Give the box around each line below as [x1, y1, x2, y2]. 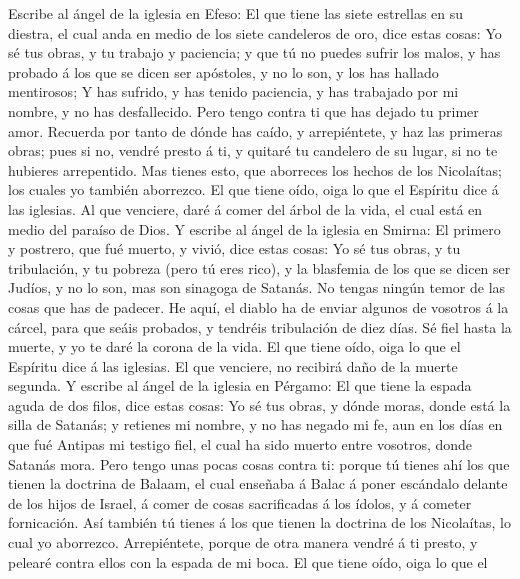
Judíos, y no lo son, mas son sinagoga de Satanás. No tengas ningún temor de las [8, 277, 506, 298]
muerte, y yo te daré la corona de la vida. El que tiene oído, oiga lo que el [8, 336, 461, 357]
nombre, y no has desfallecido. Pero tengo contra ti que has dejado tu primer [8, 100, 479, 121]
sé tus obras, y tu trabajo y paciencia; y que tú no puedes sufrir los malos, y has [8, 42, 501, 63]
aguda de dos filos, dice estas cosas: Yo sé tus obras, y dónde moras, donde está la [8, 394, 511, 415]
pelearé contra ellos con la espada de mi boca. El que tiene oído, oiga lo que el [8, 551, 488, 572]
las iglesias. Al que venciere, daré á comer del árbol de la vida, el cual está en [8, 198, 483, 219]
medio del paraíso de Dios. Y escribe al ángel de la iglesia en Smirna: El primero [8, 218, 501, 239]
